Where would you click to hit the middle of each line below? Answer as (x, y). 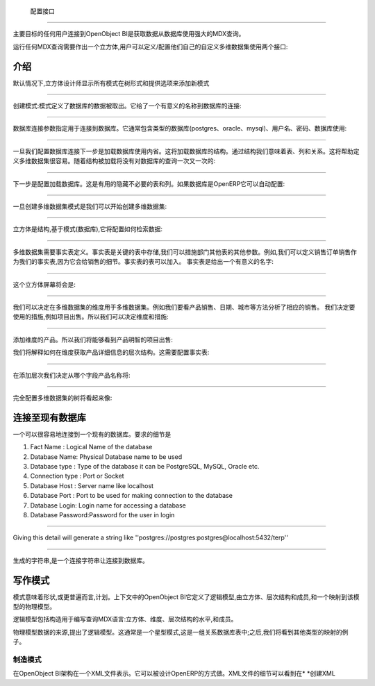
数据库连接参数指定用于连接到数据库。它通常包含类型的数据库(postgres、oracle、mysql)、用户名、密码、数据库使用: (180, 128)
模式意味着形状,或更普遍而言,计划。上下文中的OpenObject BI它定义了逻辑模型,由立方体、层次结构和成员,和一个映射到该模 (186, 596)
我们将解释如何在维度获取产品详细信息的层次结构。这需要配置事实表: (111, 352)
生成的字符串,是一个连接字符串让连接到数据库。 (81, 560)
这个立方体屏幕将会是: (44, 284)
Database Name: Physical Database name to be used (106, 457)
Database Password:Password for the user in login (102, 514)
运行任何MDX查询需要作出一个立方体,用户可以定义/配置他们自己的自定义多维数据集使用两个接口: (150, 47)
